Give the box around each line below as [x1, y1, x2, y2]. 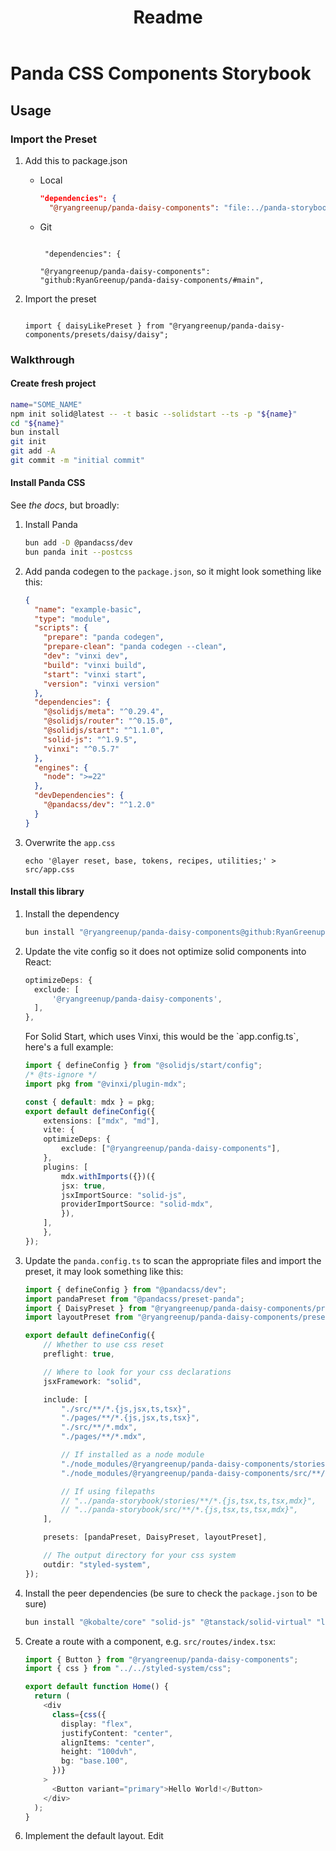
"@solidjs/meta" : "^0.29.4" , [43, 707, 165, 717]
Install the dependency [24, 907, 120, 920]
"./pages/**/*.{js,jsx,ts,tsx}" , [61, 1413, 201, 1423]
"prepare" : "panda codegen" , [43, 632, 165, 643]
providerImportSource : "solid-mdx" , [61, 1199, 214, 1210]
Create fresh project [10, 377, 97, 390]
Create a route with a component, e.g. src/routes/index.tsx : [24, 1635, 277, 1647]
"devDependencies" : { [34, 791, 125, 801]
